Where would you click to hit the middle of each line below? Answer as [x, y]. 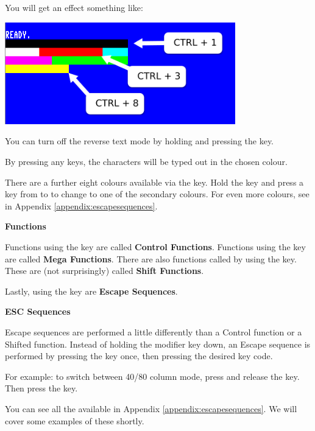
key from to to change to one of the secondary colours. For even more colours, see [157, 194]
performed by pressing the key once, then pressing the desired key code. [139, 356]
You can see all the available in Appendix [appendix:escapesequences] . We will [151, 408]
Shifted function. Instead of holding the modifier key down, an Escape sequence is [158, 344]
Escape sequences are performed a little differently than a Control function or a [154, 332]
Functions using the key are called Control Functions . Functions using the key [155, 247]
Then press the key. [41, 388]
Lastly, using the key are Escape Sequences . [91, 291]
